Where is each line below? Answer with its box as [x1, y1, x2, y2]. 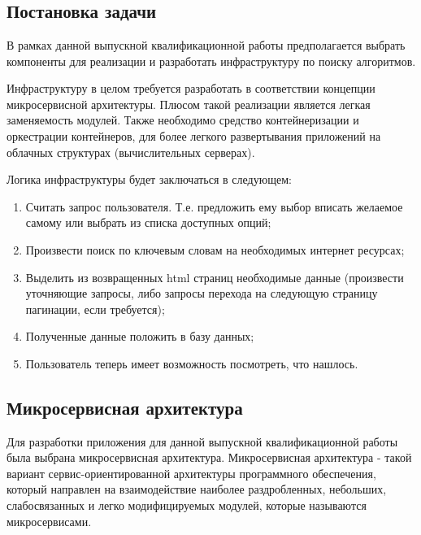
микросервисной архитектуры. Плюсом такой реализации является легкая [7, 95, 371, 112]
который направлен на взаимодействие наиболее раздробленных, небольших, [7, 481, 387, 498]
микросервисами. [7, 512, 92, 529]
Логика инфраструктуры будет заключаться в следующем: [7, 171, 292, 188]
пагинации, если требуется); [25, 300, 165, 317]
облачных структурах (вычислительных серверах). [7, 143, 255, 160]
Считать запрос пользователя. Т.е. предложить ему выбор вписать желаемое [25, 198, 403, 215]
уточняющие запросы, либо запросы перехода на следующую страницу [25, 285, 378, 302]
